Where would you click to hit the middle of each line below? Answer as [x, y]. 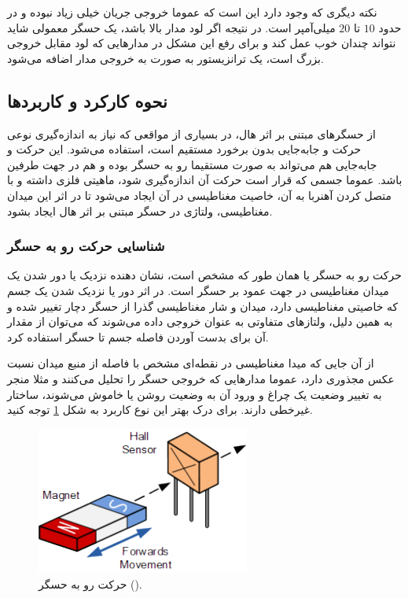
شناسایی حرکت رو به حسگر [86, 246]
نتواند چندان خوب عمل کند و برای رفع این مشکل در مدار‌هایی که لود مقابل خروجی [202, 43]
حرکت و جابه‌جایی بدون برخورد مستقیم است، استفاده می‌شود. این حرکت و [184, 149]
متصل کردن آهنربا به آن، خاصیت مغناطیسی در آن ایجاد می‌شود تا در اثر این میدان [200, 195]
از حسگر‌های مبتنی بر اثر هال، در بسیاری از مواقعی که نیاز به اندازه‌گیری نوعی [191, 133]
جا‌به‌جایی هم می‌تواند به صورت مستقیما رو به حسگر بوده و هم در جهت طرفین [192, 164]
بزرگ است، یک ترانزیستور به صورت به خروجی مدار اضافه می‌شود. [165, 58]
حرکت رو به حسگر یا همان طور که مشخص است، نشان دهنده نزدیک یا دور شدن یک [204, 275]
